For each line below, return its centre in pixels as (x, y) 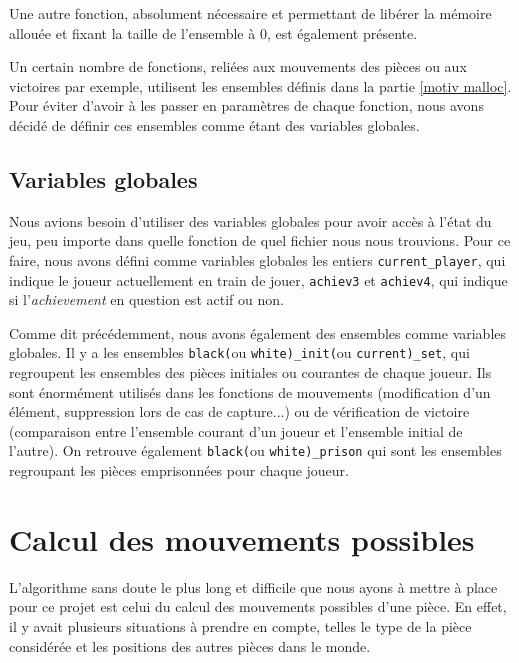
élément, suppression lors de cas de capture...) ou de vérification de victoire (239, 411)
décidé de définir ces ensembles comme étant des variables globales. (214, 124)
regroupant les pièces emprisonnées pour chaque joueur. (179, 470)
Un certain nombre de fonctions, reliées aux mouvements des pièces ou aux (238, 66)
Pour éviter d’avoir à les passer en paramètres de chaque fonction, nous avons (246, 105)
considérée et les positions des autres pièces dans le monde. (190, 645)
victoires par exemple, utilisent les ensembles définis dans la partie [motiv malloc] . (260, 85)
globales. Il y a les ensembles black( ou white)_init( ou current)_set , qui (239, 352)
